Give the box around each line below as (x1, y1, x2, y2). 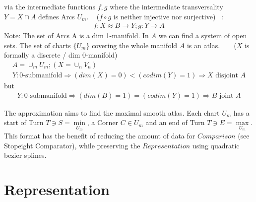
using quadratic (192, 140, 240, 150)
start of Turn (4, 117, 44, 128)
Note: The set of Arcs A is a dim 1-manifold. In (4, 30, 149, 41)
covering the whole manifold (92, 40, 178, 50)
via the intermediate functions (4, 1, 96, 11)
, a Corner (87, 117, 119, 128)
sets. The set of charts (4, 40, 71, 50)
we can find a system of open (158, 30, 247, 41)
